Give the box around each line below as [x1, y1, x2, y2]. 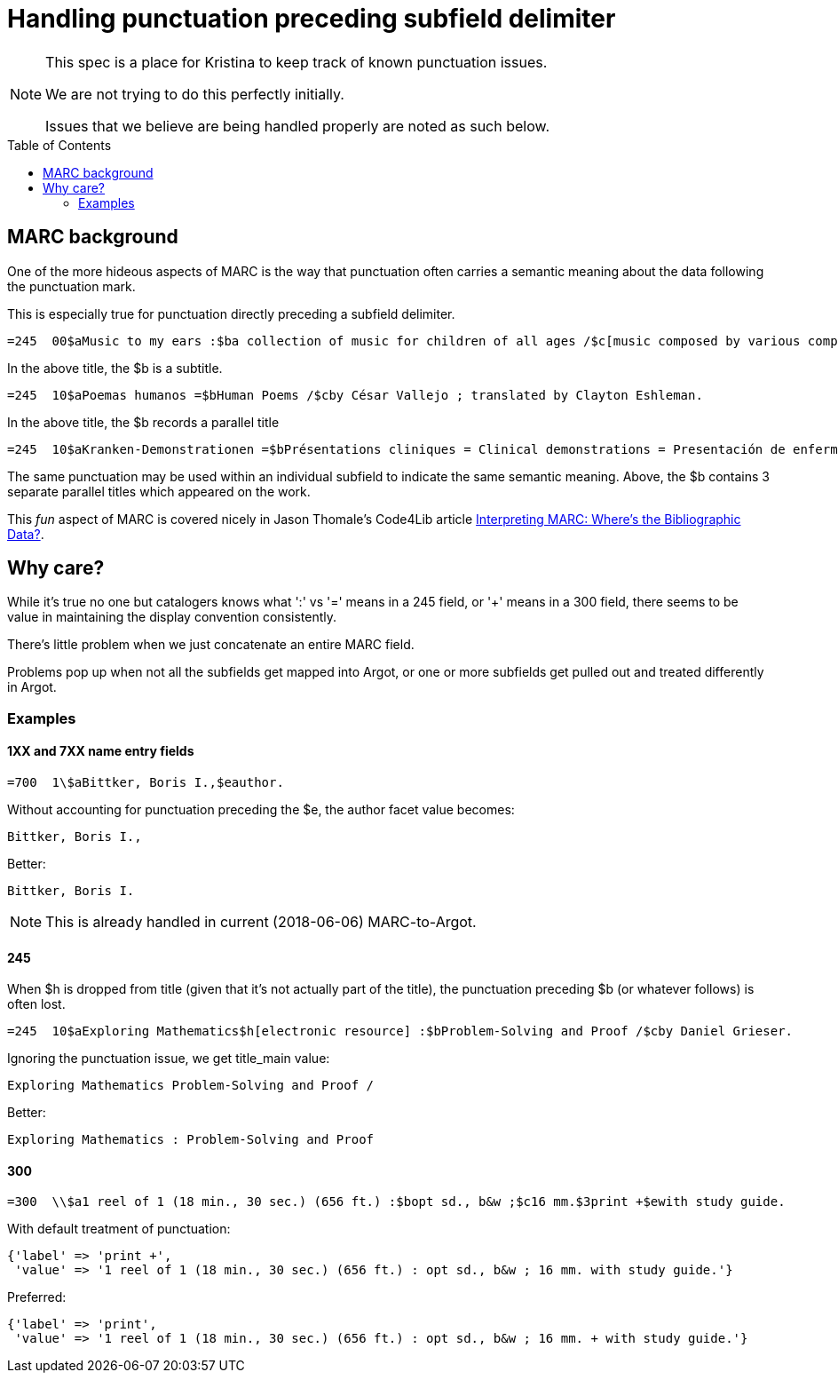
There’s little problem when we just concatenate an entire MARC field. [7, 637, 415, 653]
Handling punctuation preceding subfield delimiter [7, 4, 616, 34]
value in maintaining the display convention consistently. [7, 609, 337, 625]
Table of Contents [7, 137, 112, 153]
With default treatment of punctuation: [7, 1221, 231, 1237]
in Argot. [7, 679, 57, 695]
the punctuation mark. [7, 278, 136, 294]
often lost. [7, 996, 66, 1012]
